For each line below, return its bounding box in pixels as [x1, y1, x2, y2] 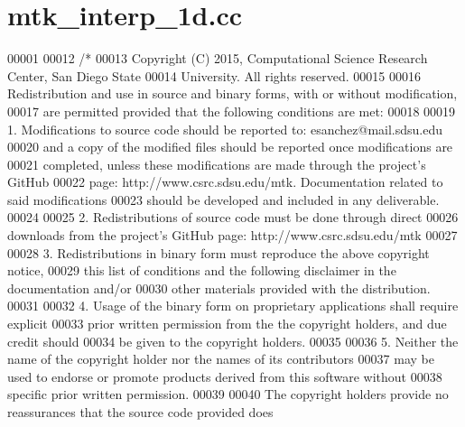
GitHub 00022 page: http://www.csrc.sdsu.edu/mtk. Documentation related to [7, 172, 443, 191]
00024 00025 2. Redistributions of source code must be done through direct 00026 [7, 208, 459, 227]
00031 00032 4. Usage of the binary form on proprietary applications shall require [7, 296, 459, 315]
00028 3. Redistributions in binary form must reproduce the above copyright [7, 243, 430, 262]
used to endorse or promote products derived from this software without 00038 [7, 367, 442, 385]
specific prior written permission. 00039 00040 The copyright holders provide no [7, 385, 449, 404]
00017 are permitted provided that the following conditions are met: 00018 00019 [7, 101, 456, 120]
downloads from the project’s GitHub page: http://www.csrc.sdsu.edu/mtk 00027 [7, 226, 458, 245]
